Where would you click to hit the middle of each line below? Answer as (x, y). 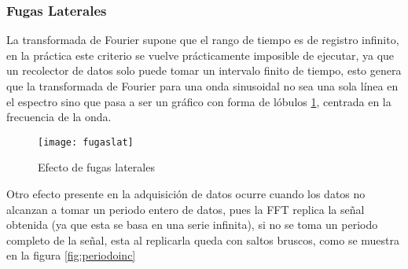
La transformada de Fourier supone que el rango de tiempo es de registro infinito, (203, 40)
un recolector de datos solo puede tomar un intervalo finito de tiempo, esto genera (204, 70)
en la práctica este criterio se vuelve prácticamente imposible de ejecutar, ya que (200, 55)
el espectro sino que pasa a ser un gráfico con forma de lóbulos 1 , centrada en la (199, 101)
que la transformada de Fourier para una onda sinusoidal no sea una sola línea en (202, 86)
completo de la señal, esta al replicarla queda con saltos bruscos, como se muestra (203, 240)
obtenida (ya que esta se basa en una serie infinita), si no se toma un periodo (192, 225)
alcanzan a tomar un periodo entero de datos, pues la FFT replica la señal (186, 209)
